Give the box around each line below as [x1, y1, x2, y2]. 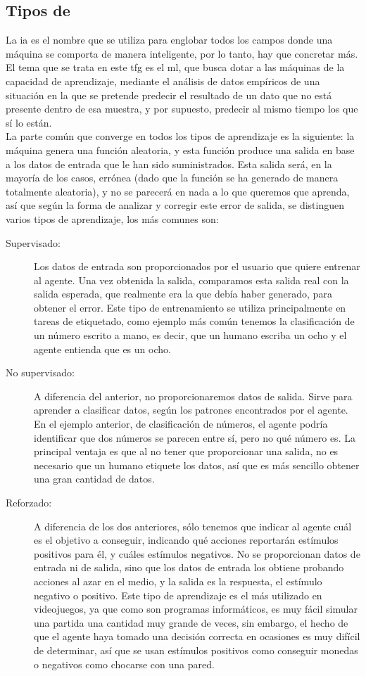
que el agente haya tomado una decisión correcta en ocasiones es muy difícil [34, 629, 360, 644]
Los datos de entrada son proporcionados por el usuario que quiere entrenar [34, 259, 360, 274]
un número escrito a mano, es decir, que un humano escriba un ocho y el [34, 328, 347, 343]
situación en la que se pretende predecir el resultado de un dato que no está [6, 87, 332, 102]
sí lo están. [6, 115, 52, 129]
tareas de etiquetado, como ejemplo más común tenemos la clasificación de [34, 314, 355, 329]
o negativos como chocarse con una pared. [34, 656, 215, 671]
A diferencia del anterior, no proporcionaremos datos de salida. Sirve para [34, 388, 353, 403]
